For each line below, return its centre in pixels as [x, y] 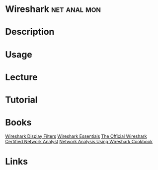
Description [30, 32]
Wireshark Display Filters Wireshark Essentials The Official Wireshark [76, 136]
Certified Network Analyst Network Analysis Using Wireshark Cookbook [79, 141]
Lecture [22, 77]
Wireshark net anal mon [53, 9]
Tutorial [22, 100]
